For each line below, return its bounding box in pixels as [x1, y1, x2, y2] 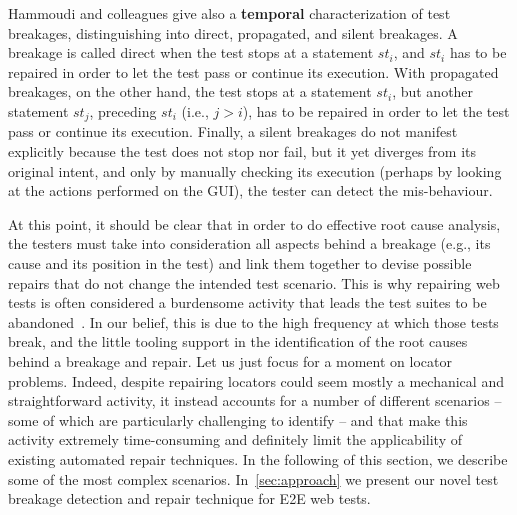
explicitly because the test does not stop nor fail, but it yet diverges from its [8, 141, 477, 162]
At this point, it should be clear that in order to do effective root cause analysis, [8, 213, 501, 234]
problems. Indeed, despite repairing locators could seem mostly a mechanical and [8, 370, 504, 391]
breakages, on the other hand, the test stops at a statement [8, 81, 372, 102]
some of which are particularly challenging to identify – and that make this [8, 409, 468, 430]
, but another [392, 81, 474, 102]
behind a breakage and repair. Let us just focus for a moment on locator [8, 350, 452, 371]
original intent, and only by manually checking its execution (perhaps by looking [8, 160, 502, 181]
